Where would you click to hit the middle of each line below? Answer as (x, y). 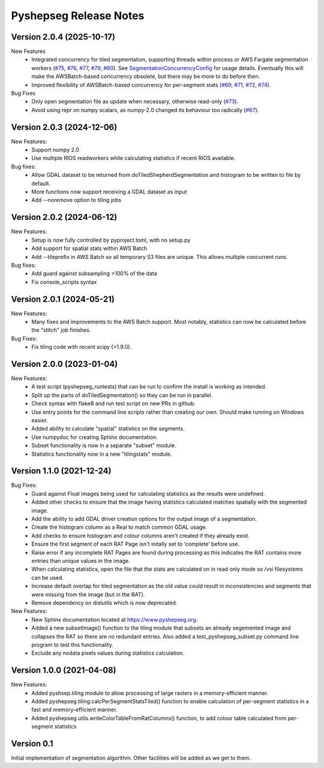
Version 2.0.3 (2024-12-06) (64, 127)
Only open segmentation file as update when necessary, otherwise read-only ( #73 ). (135, 101)
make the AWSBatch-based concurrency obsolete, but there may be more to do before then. (146, 76)
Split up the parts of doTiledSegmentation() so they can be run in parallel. (122, 395)
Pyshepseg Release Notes (78, 16)
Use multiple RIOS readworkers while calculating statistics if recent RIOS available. (133, 158)
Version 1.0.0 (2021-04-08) (64, 671)
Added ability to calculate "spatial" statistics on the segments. (108, 429)
